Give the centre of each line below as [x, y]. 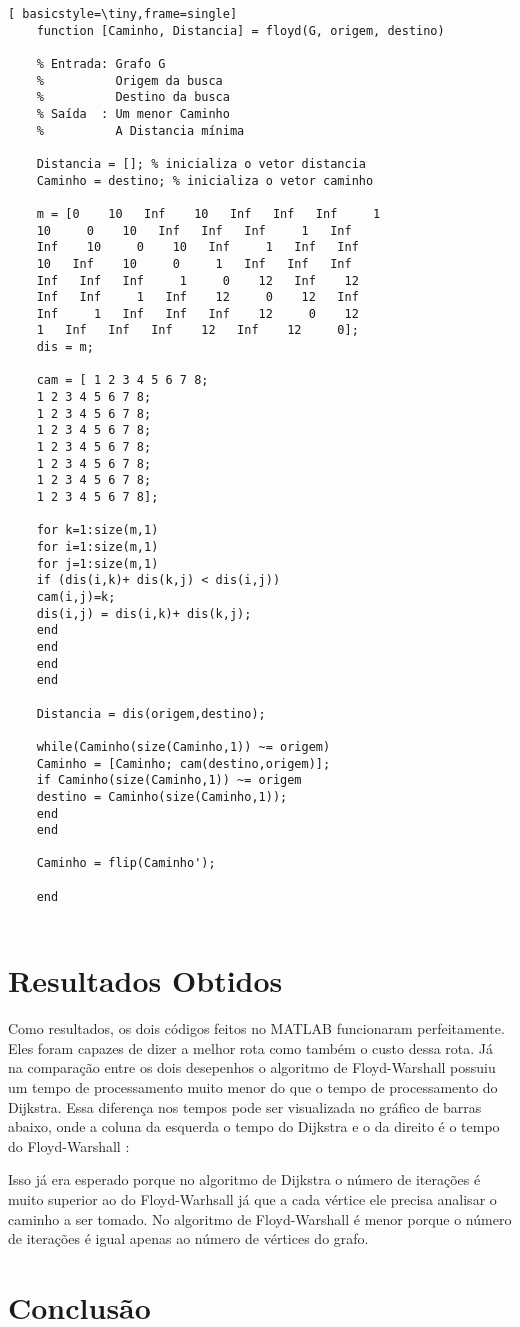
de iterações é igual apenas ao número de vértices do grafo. [188, 1238]
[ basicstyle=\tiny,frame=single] [123, 14]
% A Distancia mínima [140, 130]
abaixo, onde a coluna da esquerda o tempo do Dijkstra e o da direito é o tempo [254, 1126]
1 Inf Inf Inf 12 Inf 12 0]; [197, 330]
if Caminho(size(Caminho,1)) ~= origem [169, 780]
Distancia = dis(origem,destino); [151, 713]
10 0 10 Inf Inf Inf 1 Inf [194, 230]
